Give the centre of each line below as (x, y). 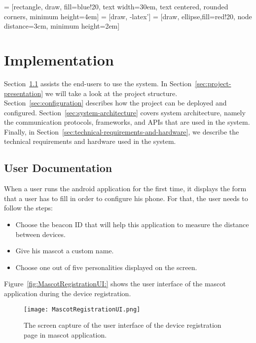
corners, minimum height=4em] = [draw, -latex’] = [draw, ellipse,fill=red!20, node (128, 16)
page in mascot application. (65, 334)
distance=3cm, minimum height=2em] (62, 26)
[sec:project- (213, 83)
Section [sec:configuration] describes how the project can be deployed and (115, 103)
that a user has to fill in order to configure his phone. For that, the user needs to (126, 198)
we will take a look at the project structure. (111, 93)
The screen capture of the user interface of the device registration (123, 325)
